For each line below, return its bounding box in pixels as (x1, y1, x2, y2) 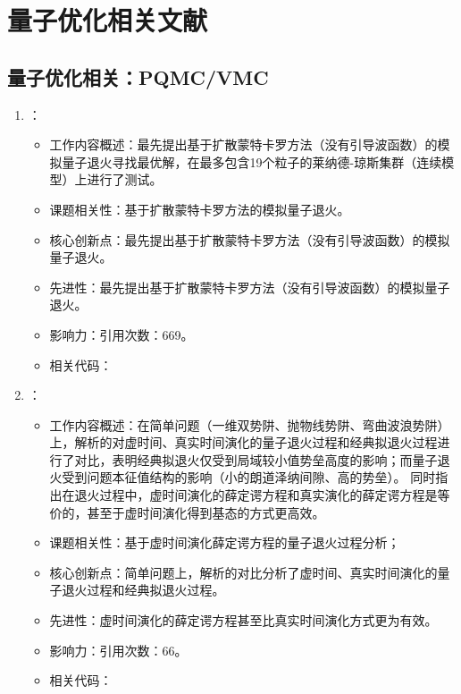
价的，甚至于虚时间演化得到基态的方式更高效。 (49, 503, 325, 521)
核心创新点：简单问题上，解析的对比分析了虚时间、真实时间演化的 (49, 563, 438, 581)
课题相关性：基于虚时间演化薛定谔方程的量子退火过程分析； (49, 533, 400, 552)
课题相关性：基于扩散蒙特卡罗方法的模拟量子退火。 (49, 199, 350, 218)
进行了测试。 (87, 170, 163, 189)
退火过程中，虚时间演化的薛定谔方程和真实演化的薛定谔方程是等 (74, 486, 450, 504)
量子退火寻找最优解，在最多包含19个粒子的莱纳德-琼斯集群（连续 (62, 152, 442, 171)
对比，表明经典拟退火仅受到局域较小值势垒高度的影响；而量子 (74, 450, 438, 469)
